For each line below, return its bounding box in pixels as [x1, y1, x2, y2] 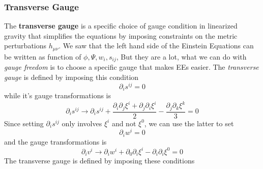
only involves [62, 118, 102, 128]
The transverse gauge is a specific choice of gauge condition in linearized [4, 20, 238, 31]
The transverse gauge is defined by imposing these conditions [4, 155, 195, 166]
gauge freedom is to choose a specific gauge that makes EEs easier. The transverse [4, 62, 259, 72]
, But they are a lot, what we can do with [116, 51, 247, 62]
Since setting [4, 118, 44, 128]
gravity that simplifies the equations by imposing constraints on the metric [4, 30, 238, 41]
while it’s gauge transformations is [4, 90, 111, 101]
